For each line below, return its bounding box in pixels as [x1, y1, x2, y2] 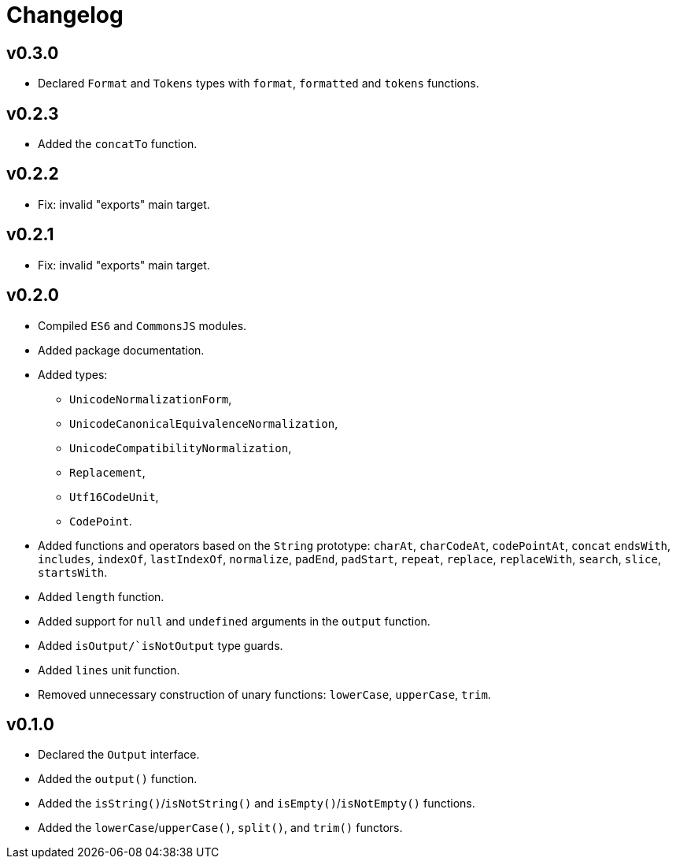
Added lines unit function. [38, 663, 180, 677]
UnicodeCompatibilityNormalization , [69, 440, 292, 455]
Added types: [38, 367, 108, 381]
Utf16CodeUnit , [69, 489, 159, 503]
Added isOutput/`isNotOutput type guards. [38, 638, 283, 652]
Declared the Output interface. [38, 748, 200, 762]
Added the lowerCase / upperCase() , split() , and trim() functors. [38, 821, 403, 835]
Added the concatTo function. [38, 137, 198, 151]
